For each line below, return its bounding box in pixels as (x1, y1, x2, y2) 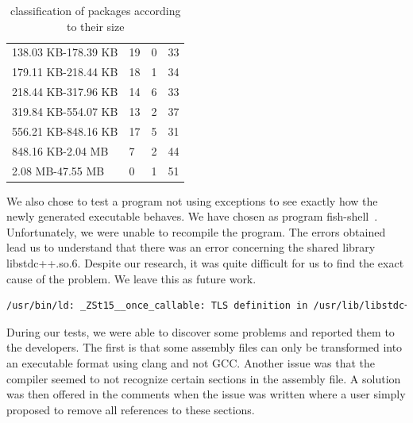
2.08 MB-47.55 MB (12, 162, 105, 179)
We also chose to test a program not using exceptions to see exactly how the (6, 192, 378, 209)
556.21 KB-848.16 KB (12, 122, 118, 139)
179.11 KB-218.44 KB (12, 63, 118, 80)
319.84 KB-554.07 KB (12, 102, 118, 119)
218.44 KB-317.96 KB (12, 83, 118, 100)
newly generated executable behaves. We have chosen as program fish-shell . (6, 208, 378, 225)
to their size (66, 17, 125, 34)
